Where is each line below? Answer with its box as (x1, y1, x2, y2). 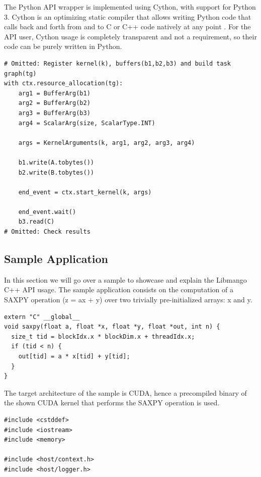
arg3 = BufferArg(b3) (18, 109, 91, 117)
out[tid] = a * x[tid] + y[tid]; (18, 353, 130, 360)
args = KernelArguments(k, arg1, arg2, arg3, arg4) (18, 139, 195, 146)
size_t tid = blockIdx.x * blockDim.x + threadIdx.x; (11, 333, 195, 340)
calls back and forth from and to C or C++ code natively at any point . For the (4, 21, 251, 32)
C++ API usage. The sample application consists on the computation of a (4, 284, 233, 295)
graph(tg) (4, 70, 37, 77)
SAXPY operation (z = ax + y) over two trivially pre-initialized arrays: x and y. (4, 294, 252, 305)
